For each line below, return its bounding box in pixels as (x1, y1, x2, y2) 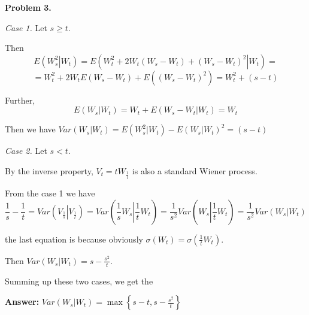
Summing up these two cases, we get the (5, 274, 153, 287)
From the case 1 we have (5, 187, 95, 199)
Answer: (5, 295, 40, 308)
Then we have (5, 123, 56, 135)
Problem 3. (5, 1, 51, 13)
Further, (5, 93, 35, 106)
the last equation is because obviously (5, 232, 143, 245)
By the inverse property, (5, 164, 93, 177)
